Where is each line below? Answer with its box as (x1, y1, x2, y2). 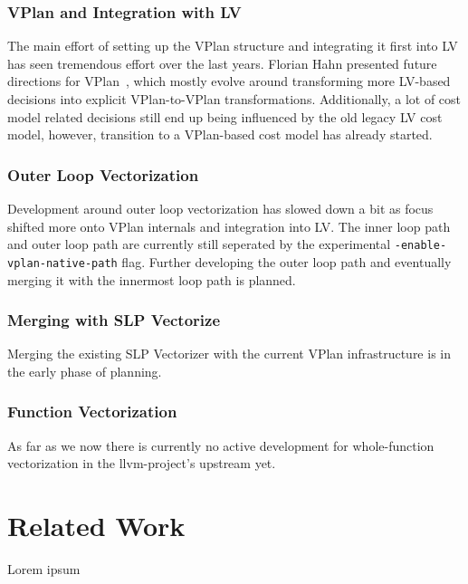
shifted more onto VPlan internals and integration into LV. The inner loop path (7, 216, 451, 235)
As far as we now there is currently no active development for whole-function (7, 436, 435, 455)
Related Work (7, 507, 186, 544)
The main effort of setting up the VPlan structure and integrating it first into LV (7, 36, 458, 55)
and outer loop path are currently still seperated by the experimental (7, 235, 391, 254)
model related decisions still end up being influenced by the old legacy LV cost (7, 107, 443, 126)
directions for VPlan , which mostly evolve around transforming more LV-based (7, 72, 451, 91)
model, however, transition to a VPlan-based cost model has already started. (7, 125, 433, 144)
